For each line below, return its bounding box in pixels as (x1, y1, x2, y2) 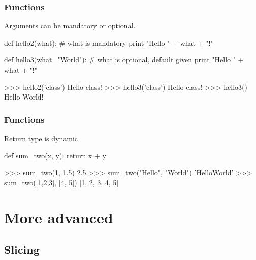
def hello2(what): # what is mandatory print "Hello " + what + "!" (4, 37, 213, 48)
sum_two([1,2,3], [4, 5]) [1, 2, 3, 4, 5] (4, 177, 119, 187)
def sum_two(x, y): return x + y (4, 150, 106, 160)
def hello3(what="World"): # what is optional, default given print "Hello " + (4, 54, 244, 65)
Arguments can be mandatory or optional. (4, 20, 136, 31)
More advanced (4, 207, 113, 227)
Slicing (4, 242, 40, 257)
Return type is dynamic (4, 133, 78, 143)
